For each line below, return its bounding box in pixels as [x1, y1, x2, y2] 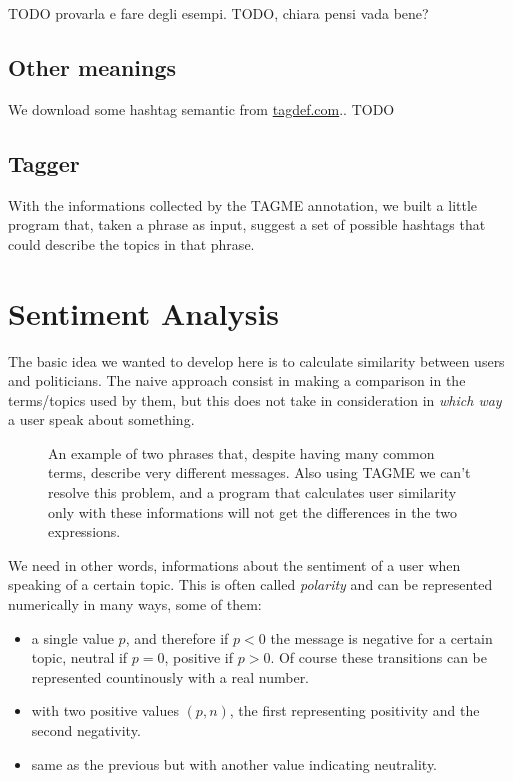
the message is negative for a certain [270, 627, 493, 648]
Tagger [8, 147, 80, 178]
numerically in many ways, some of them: [8, 594, 262, 615]
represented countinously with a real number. [31, 666, 310, 687]
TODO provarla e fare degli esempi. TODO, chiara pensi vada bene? [8, 3, 429, 23]
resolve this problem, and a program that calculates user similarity [48, 482, 457, 503]
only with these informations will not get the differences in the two [48, 501, 458, 522]
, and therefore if [125, 627, 229, 648]
